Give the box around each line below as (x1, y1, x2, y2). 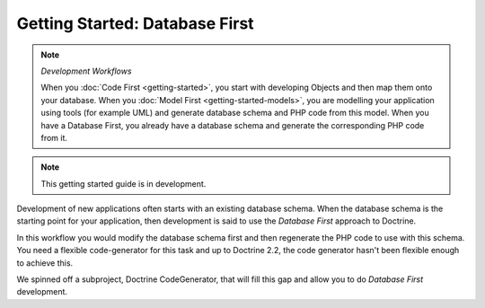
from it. (40, 132, 67, 143)
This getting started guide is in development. (40, 178, 207, 189)
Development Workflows (40, 66, 132, 76)
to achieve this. (16, 257, 74, 268)
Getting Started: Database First (16, 13, 255, 33)
